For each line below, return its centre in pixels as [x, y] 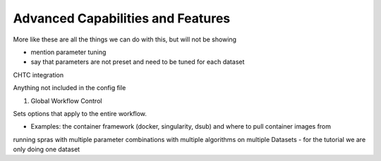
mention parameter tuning [68, 52]
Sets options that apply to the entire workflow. [80, 113]
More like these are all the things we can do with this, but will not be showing [125, 39]
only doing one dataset [47, 149]
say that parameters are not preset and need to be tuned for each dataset [138, 62]
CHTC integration [38, 75]
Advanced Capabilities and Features [122, 18]
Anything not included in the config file [69, 88]
